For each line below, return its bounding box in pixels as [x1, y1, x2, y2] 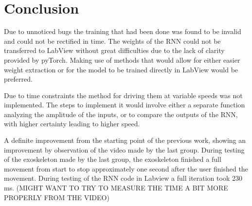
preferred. [4, 74, 33, 84]
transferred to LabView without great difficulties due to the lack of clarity [4, 45, 225, 55]
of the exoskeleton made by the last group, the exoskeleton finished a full [4, 154, 221, 164]
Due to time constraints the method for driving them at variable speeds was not [4, 90, 243, 100]
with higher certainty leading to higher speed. [4, 119, 140, 129]
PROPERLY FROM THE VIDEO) [4, 192, 109, 202]
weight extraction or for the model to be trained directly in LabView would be [4, 64, 238, 74]
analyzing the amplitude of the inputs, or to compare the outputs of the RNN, [4, 109, 238, 119]
